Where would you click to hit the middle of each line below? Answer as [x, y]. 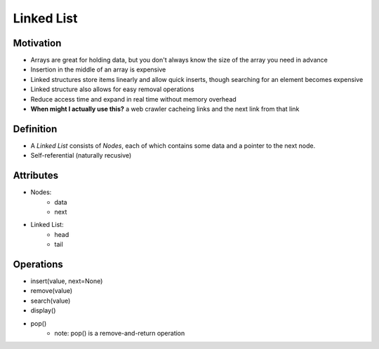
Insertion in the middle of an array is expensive [98, 69]
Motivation [37, 43]
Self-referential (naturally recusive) [81, 156]
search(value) [51, 301]
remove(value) [52, 291]
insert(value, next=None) [67, 281]
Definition [35, 129]
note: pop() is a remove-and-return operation [120, 334]
